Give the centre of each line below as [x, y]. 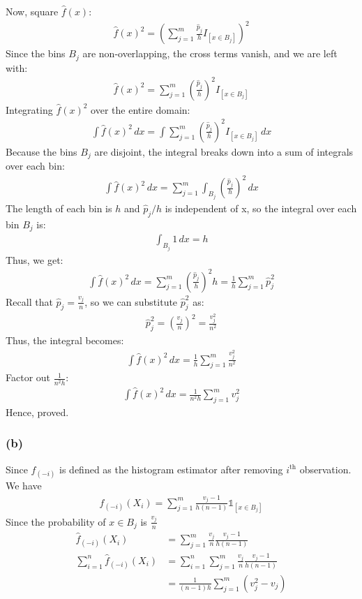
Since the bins [36, 53]
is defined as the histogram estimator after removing [171, 469]
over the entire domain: [141, 109]
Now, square [32, 11]
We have [24, 485]
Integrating [29, 109]
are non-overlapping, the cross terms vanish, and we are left [210, 53]
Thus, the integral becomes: [65, 340]
